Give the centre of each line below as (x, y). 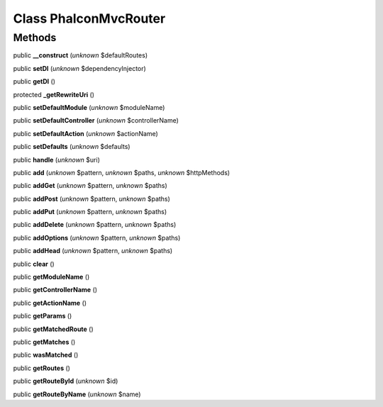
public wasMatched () (46, 355)
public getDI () (34, 82)
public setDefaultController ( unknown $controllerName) (96, 121)
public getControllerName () (55, 290)
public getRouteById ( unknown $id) (66, 381)
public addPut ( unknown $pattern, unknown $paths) (90, 212)
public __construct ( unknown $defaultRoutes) (81, 55)
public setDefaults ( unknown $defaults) (72, 147)
